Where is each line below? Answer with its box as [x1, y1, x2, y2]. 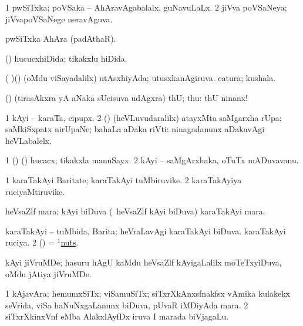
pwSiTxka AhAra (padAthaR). [5, 32, 116, 45]
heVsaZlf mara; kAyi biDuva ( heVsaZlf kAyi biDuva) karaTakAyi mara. [5, 205, 265, 217]
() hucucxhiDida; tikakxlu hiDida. [5, 52, 127, 64]
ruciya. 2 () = [5, 236, 55, 248]
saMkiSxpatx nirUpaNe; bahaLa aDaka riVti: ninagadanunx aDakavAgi [5, 123, 265, 135]
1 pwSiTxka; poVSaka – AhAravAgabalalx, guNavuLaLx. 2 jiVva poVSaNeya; [5, 1, 287, 13]
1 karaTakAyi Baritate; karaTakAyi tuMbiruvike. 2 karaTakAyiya [5, 173, 242, 186]
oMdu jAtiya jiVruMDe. [5, 267, 92, 280]
